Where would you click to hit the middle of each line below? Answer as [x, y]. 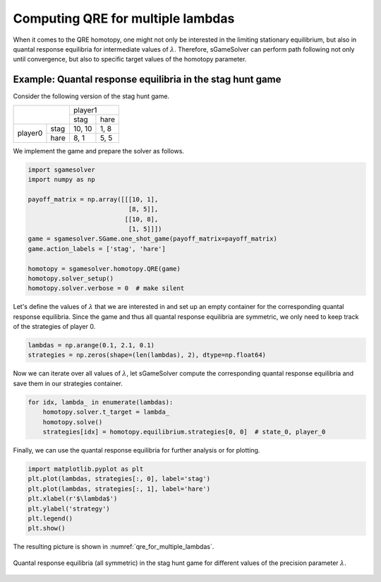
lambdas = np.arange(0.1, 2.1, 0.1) [91, 345]
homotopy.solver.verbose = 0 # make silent [106, 289]
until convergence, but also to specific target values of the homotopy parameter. [130, 59]
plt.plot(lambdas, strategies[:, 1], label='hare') [119, 489]
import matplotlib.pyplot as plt [86, 469]
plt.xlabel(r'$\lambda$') [73, 499]
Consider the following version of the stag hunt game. [91, 96]
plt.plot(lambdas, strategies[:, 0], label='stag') [119, 479]
